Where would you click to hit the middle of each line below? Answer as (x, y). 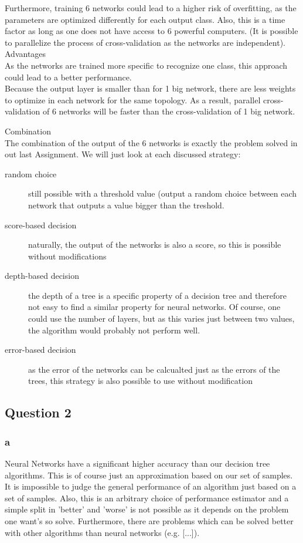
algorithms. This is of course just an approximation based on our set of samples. (149, 475)
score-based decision (41, 225)
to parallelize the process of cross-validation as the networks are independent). (145, 42)
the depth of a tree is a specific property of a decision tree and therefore (158, 295)
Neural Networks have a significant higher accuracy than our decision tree (137, 463)
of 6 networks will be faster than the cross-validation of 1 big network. (169, 111)
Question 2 (38, 412)
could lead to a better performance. (68, 77)
